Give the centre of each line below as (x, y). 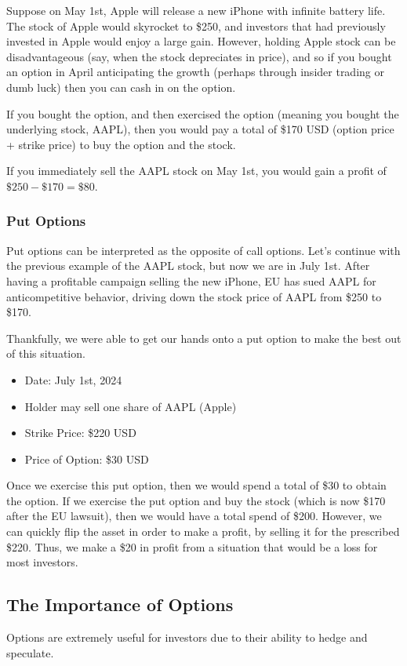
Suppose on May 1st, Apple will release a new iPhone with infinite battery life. (196, 10)
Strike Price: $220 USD (80, 433)
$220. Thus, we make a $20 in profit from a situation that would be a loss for (192, 546)
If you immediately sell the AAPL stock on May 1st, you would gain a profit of (196, 171)
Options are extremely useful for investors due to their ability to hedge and (187, 637)
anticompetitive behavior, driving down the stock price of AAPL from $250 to (194, 296)
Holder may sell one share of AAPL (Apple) (131, 406)
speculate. (30, 652)
